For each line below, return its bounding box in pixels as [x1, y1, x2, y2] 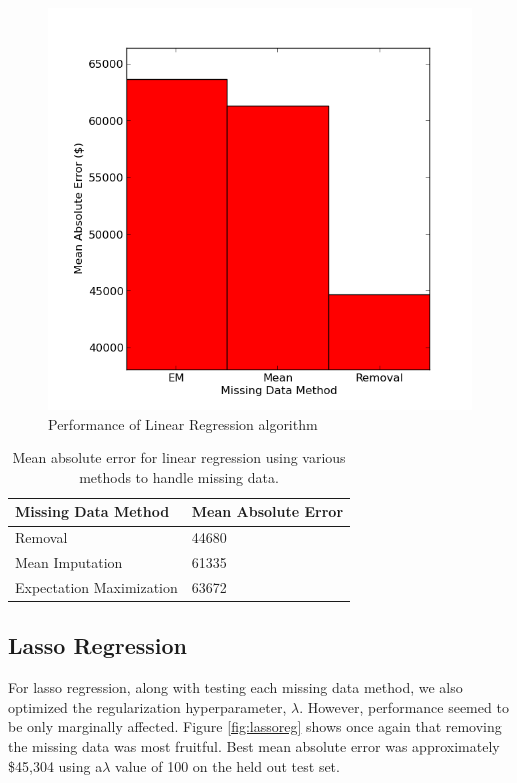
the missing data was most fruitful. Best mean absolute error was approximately [8, 736, 500, 757]
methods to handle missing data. [79, 466, 279, 487]
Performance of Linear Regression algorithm [48, 413, 318, 434]
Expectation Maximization [15, 576, 178, 597]
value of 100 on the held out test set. [115, 755, 340, 776]
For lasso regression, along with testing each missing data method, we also [8, 677, 463, 698]
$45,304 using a [8, 755, 103, 776]
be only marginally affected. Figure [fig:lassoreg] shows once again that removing [8, 716, 502, 737]
